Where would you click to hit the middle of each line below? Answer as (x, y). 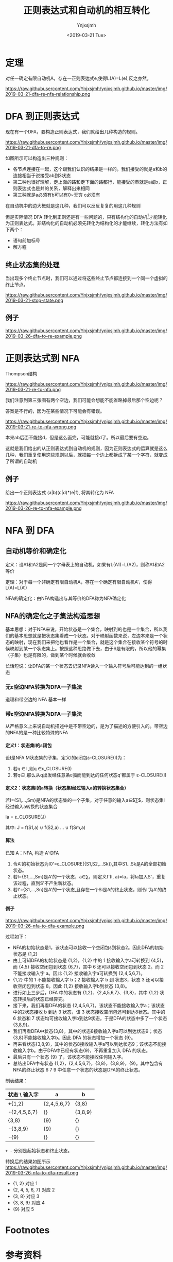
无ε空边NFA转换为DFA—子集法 (44, 687)
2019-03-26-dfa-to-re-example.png (44, 336)
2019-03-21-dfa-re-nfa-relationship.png (48, 94)
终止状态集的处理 (32, 265)
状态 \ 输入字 (23, 1095)
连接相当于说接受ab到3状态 (42, 175)
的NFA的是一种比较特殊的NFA (37, 733)
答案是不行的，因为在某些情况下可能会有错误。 (55, 411)
